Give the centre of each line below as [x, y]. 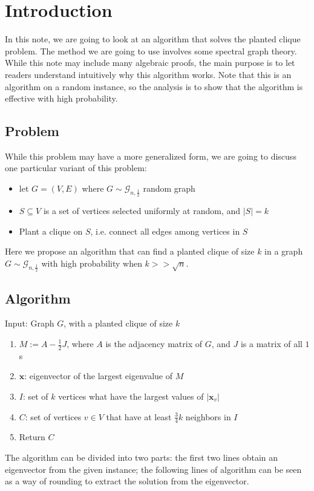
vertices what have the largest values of [131, 396]
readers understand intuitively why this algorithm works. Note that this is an [148, 74]
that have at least [139, 416]
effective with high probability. [61, 98]
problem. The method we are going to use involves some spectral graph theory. [151, 50]
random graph [169, 188]
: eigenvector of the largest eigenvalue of [99, 376]
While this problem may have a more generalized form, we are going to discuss [151, 156]
